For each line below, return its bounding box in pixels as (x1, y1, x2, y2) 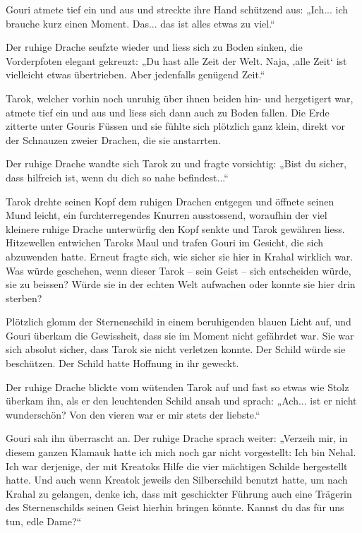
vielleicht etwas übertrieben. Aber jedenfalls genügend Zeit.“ (6, 67, 265, 82)
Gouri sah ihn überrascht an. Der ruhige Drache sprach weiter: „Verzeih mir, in (6, 431, 348, 445)
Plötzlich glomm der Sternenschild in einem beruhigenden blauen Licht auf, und (6, 314, 351, 329)
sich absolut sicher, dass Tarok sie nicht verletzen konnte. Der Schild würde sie (6, 342, 346, 357)
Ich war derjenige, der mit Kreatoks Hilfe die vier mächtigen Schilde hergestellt (6, 458, 348, 473)
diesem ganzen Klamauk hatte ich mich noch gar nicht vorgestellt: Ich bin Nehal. (6, 445, 356, 460)
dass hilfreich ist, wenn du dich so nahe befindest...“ (6, 169, 229, 184)
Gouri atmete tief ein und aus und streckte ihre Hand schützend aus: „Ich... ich (6, 2, 349, 16)
